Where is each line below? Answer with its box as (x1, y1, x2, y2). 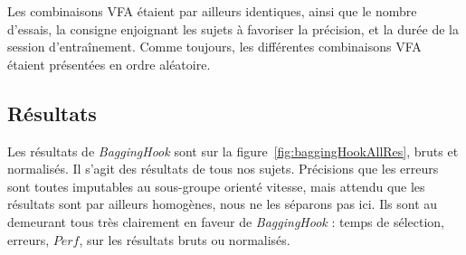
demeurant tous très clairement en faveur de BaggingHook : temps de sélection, (7, 212, 445, 231)
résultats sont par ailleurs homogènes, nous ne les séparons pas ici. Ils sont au (7, 194, 438, 213)
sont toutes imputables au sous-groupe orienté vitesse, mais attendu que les (7, 176, 425, 195)
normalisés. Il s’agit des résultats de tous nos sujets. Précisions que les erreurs (7, 159, 439, 178)
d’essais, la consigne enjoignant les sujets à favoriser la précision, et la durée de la (7, 19, 459, 38)
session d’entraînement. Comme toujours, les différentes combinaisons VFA (7, 37, 422, 56)
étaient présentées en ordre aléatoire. (7, 54, 211, 73)
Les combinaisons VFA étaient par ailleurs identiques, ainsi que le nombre (7, 2, 417, 20)
